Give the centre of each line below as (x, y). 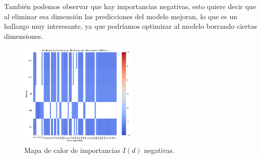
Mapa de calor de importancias (72, 150)
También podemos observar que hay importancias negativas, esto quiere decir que (130, 6)
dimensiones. (24, 36)
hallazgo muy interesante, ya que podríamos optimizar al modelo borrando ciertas (130, 26)
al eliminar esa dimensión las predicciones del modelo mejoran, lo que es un (121, 16)
